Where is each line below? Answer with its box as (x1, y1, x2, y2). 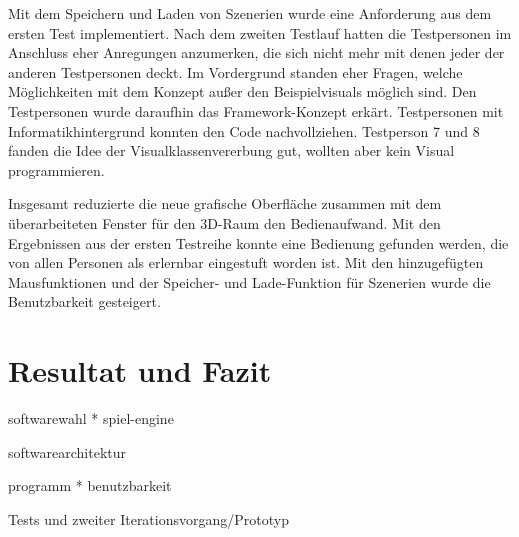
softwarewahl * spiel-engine (8, 408, 174, 429)
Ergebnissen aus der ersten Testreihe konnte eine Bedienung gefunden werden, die (8, 232, 509, 253)
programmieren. (8, 159, 105, 180)
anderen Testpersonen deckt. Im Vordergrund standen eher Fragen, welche (8, 61, 463, 82)
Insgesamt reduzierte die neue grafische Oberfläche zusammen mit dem (8, 193, 442, 214)
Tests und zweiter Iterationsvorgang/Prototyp (8, 508, 289, 529)
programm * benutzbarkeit (8, 475, 172, 496)
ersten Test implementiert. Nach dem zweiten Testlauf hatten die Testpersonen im (8, 22, 512, 43)
